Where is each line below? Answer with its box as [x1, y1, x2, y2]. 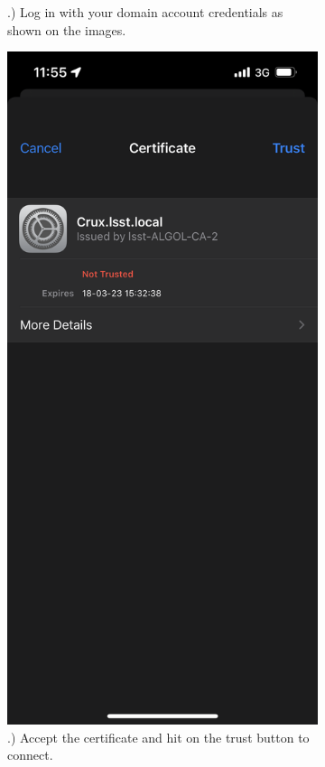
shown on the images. [7, 20, 126, 39]
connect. [7, 745, 53, 764]
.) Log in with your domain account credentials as [7, 3, 283, 21]
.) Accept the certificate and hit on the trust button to [7, 727, 310, 746]
